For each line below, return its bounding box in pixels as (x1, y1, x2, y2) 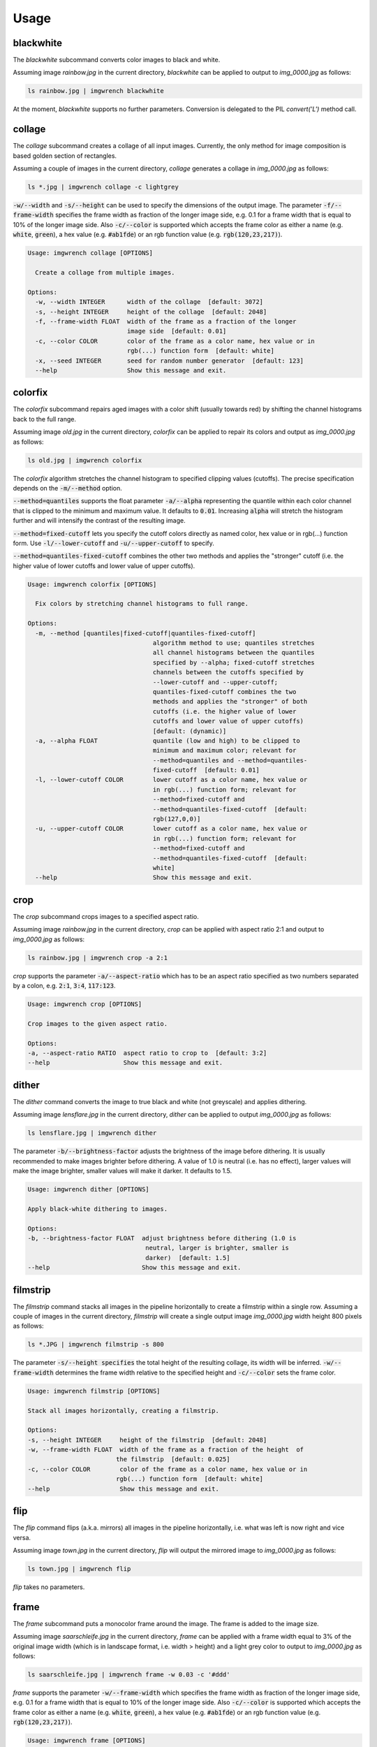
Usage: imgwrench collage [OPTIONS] (27, 249, 154, 257)
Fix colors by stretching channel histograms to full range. (35, 600, 249, 608)
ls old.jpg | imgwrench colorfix (27, 456, 142, 464)
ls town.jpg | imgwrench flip (27, 1565, 131, 1572)
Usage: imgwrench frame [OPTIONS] (27, 1737, 146, 1745)
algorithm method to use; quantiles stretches (152, 639, 316, 647)
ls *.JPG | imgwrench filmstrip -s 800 (27, 1340, 164, 1349)
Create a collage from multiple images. (35, 269, 175, 277)
